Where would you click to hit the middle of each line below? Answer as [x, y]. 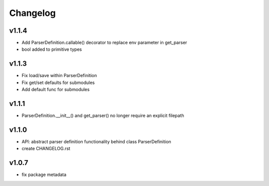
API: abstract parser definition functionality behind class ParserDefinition [96, 141]
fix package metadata [44, 175]
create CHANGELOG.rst [46, 149]
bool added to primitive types [52, 49]
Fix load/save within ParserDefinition [59, 76]
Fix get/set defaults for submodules [58, 83]
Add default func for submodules [56, 90]
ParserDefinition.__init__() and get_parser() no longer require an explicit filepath [103, 116]
